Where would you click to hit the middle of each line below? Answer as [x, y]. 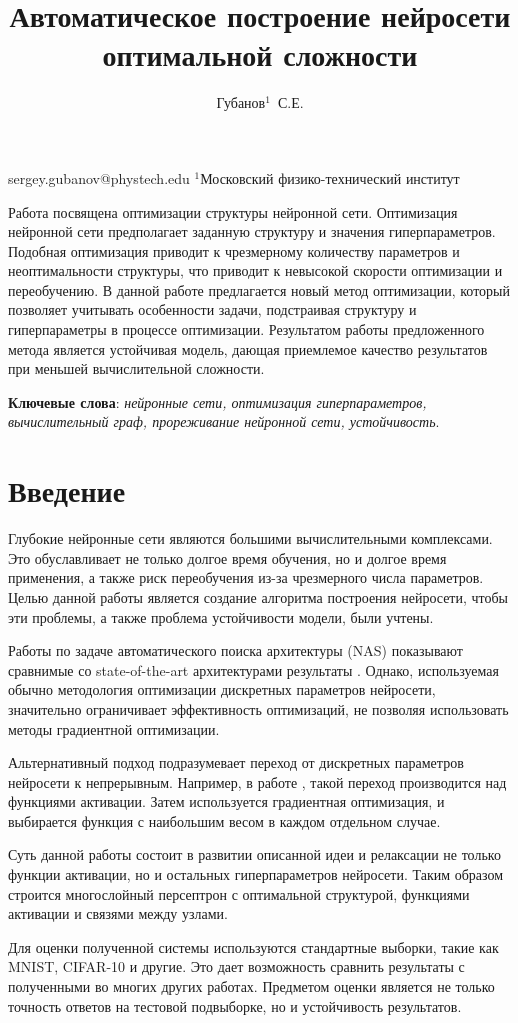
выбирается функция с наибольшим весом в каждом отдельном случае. [224, 820]
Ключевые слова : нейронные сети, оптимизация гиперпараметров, [217, 401]
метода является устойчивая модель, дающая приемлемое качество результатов [248, 348]
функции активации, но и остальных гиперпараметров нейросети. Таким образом [256, 874]
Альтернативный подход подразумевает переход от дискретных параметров [236, 762]
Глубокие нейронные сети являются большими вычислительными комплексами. [250, 538]
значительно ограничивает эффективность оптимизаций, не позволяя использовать [258, 708]
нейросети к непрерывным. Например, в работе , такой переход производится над [257, 781]
